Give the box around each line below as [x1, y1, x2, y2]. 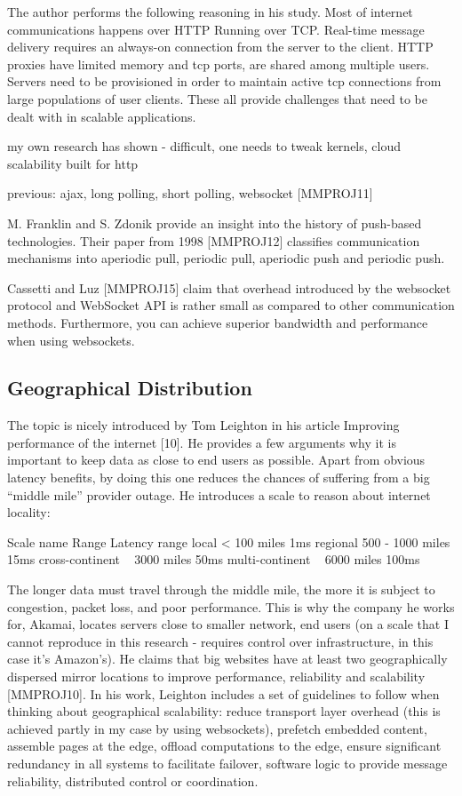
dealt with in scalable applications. [7, 107, 196, 125]
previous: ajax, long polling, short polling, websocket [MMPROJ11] [7, 184, 373, 203]
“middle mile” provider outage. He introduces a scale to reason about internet [7, 485, 431, 504]
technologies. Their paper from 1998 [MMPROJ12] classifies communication [7, 231, 420, 250]
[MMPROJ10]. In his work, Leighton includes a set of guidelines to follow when [7, 684, 440, 703]
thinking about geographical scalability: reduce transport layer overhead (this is [7, 702, 441, 720]
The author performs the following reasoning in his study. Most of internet [7, 3, 413, 20]
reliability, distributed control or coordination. [7, 771, 259, 790]
